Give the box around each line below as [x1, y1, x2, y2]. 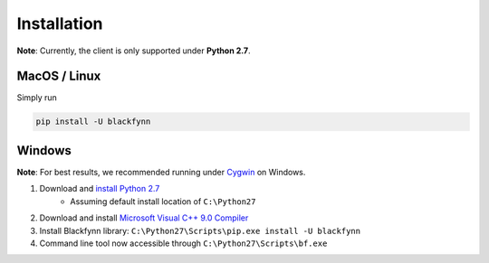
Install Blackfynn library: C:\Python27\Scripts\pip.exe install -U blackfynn [39, 225, 361, 236]
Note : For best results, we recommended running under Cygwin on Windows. [16, 166, 306, 177]
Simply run [16, 92, 58, 103]
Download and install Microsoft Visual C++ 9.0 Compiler [39, 212, 249, 223]
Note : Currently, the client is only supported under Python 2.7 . [16, 45, 251, 56]
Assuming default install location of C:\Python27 [70, 195, 256, 207]
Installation [16, 14, 103, 33]
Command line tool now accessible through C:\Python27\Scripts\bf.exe [39, 238, 328, 249]
